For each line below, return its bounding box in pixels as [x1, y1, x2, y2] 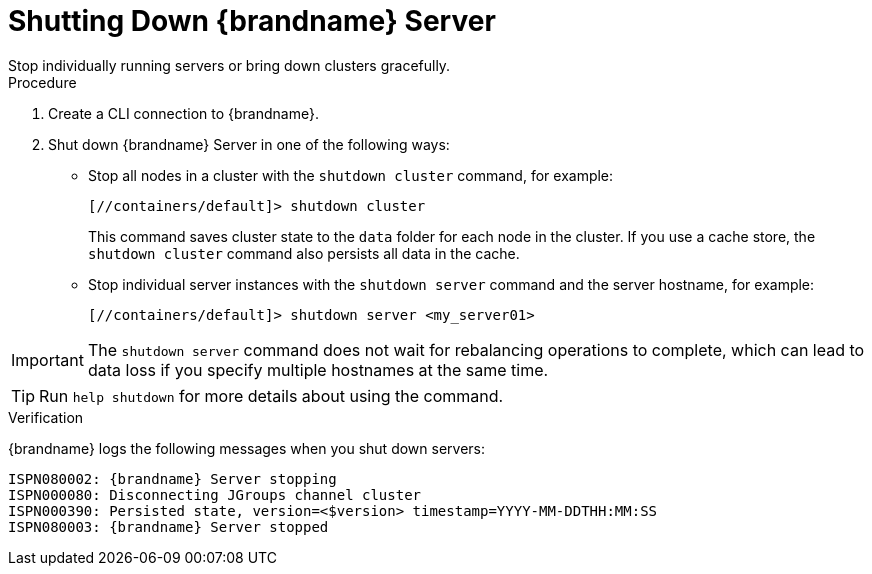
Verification [8, 408, 84, 426]
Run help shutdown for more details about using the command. [39, 385, 504, 406]
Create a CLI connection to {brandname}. [48, 104, 319, 122]
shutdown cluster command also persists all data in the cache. [88, 244, 520, 262]
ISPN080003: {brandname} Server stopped [8, 518, 329, 535]
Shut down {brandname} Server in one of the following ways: [48, 135, 450, 153]
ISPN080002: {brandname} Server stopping [8, 470, 337, 487]
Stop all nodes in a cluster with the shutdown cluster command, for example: [88, 166, 614, 184]
